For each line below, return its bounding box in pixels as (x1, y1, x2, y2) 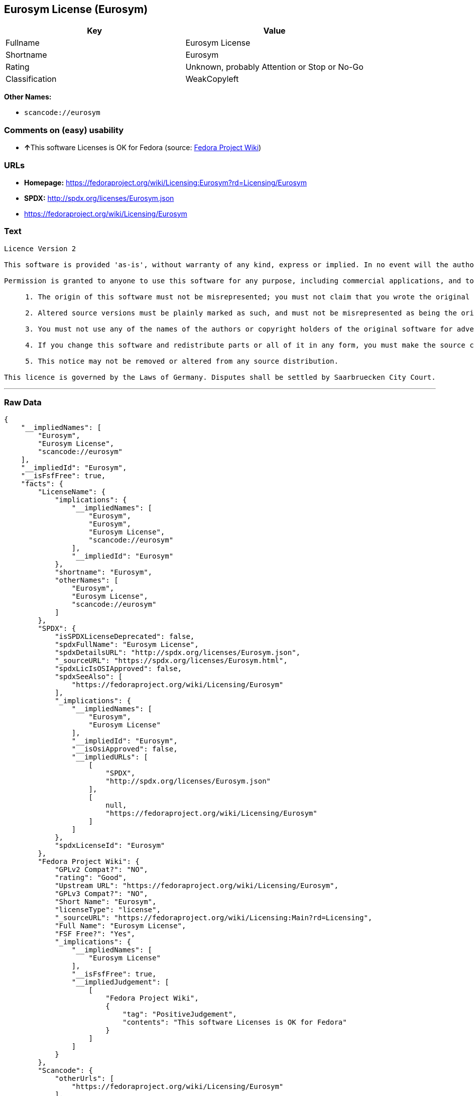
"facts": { (21, 480, 64, 488)
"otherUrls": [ (55, 1074, 114, 1083)
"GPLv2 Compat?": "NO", (55, 865, 148, 874)
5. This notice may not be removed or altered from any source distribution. (25, 357, 338, 365)
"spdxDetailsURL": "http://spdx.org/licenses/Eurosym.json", (55, 648, 301, 657)
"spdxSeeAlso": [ (55, 673, 123, 681)
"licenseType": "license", (55, 906, 161, 914)
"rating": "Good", (55, 873, 127, 882)
